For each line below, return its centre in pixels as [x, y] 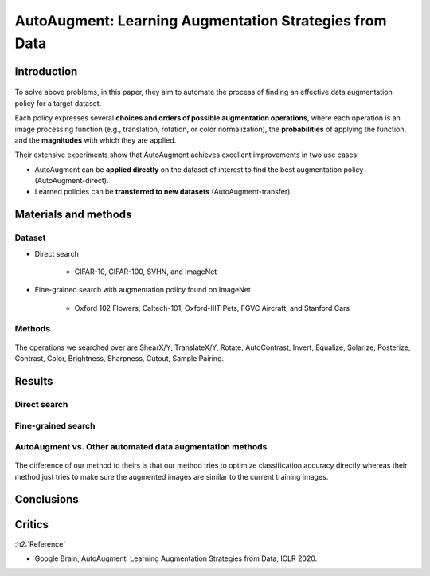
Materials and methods [73, 215]
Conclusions [47, 499]
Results [34, 381]
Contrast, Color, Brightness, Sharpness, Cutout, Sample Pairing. [119, 359]
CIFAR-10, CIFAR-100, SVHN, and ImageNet [146, 272]
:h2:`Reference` [40, 544]
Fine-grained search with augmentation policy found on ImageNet [143, 290]
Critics [32, 525]
